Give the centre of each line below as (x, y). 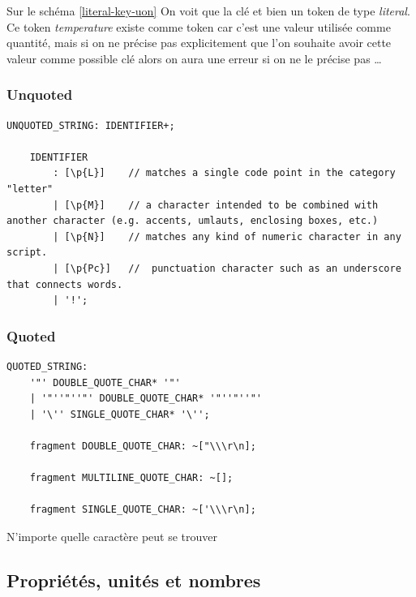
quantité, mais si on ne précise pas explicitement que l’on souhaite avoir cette (199, 43)
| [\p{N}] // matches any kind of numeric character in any (227, 236)
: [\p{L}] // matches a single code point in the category (224, 173)
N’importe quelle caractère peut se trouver (112, 536)
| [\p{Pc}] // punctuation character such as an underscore (227, 268)
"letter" (30, 189)
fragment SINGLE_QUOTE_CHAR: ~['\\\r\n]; (143, 510)
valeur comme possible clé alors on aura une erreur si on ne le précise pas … (194, 58)
